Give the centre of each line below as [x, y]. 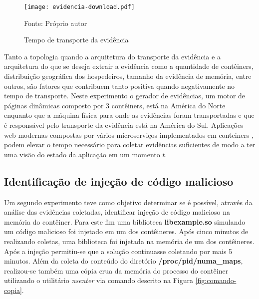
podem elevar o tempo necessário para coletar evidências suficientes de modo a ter [130, 145]
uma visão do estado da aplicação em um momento [82, 154]
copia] [13, 290]
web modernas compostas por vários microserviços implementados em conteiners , [129, 135]
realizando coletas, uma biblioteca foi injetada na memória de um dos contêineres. [129, 241]
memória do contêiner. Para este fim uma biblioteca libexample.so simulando [125, 221]
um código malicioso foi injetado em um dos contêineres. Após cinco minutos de [126, 231]
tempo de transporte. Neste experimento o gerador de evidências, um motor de [125, 96]
